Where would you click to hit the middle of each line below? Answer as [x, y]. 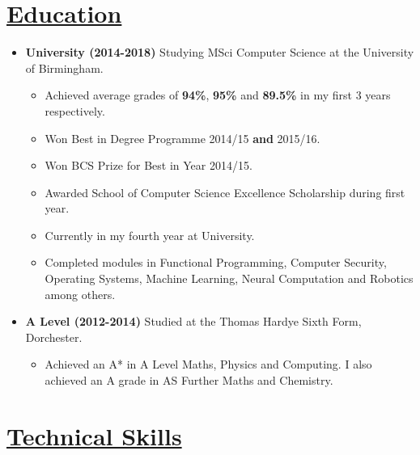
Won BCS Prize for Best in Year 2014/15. [148, 165]
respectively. [75, 110]
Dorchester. [54, 337]
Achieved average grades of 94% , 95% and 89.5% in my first [198, 95]
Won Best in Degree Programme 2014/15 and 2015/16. [182, 138]
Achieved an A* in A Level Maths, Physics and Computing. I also [208, 364]
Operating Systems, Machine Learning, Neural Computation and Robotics [229, 278]
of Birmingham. [64, 67]
